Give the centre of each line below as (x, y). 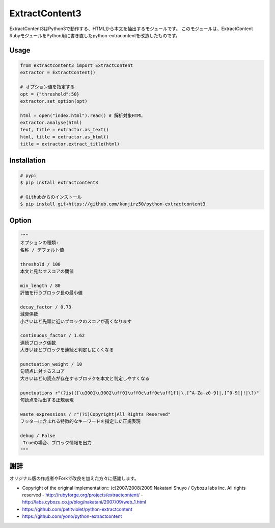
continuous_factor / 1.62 (52, 335)
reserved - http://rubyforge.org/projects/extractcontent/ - (82, 495)
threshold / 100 (40, 264)
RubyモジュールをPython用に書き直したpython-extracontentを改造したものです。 (95, 35)
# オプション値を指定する (47, 87)
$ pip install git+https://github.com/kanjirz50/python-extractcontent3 (113, 204)
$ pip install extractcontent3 (59, 183)
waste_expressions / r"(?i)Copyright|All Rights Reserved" (95, 414)
